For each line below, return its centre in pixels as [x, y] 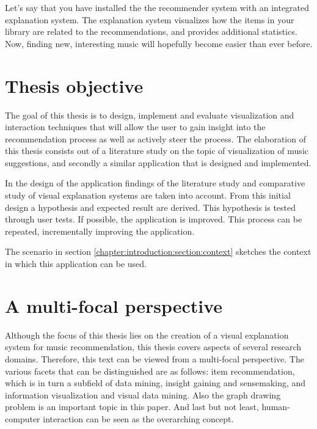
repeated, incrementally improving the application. [100, 231]
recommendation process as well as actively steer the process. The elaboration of [155, 138]
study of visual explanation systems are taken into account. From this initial [148, 195]
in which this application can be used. [76, 264]
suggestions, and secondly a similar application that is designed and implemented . [158, 162]
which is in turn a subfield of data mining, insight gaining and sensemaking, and [155, 383]
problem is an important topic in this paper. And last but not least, [132, 407]
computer [23, 418]
